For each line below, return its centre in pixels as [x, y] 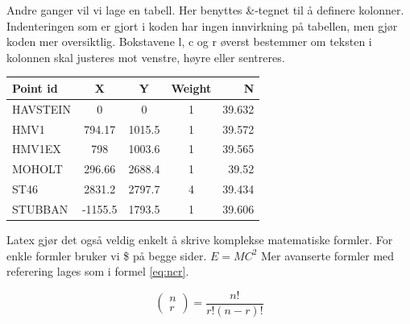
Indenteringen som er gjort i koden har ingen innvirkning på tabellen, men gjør [202, 25]
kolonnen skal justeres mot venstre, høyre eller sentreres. [146, 57]
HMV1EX [37, 149]
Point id [35, 87]
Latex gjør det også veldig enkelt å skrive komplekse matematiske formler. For [200, 240]
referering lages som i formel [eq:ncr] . [98, 271]
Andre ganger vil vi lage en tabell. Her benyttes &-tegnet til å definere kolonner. [205, 10]
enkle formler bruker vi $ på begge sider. [107, 255]
